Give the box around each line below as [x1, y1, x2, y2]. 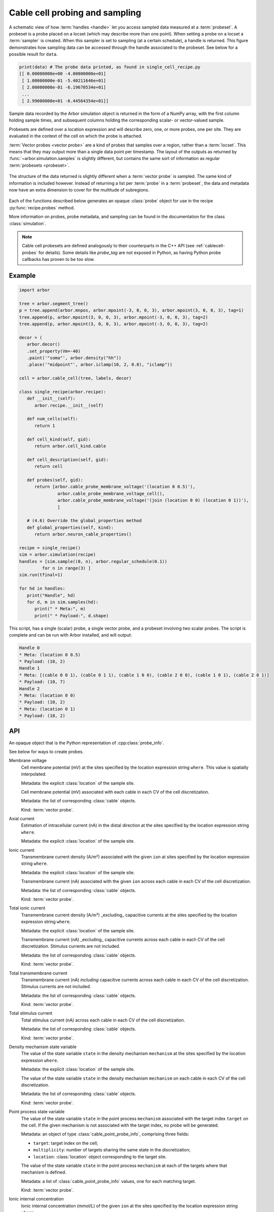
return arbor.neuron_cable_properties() [34, 531, 132, 537]
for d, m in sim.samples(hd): [27, 599, 99, 605]
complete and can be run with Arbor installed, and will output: [9, 632, 132, 638]
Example [9, 271, 36, 280]
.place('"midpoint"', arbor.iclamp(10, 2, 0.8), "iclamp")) [27, 362, 173, 367]
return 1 [34, 423, 55, 429]
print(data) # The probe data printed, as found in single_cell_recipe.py [19, 64, 201, 70]
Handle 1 [19, 666, 40, 671]
